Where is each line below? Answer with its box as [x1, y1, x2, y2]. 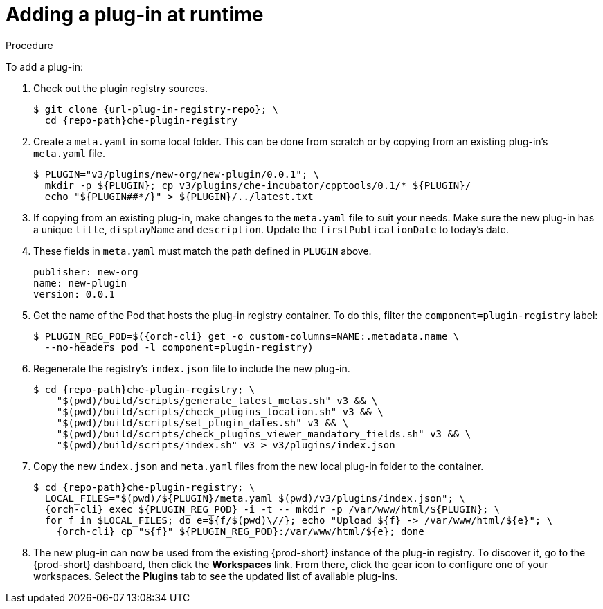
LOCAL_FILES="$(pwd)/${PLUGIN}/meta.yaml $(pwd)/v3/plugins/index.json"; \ [44, 492, 465, 504]
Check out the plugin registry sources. [33, 82, 208, 94]
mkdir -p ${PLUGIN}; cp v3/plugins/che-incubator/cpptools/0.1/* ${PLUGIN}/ [44, 179, 471, 191]
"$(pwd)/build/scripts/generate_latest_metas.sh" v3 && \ [56, 394, 378, 406]
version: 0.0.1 [33, 288, 116, 300]
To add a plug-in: [6, 60, 83, 73]
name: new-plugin [33, 277, 127, 289]
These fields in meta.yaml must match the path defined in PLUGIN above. [33, 244, 372, 257]
